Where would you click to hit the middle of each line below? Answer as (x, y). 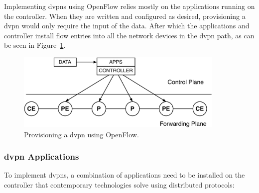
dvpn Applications (42, 156)
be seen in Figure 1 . (35, 45)
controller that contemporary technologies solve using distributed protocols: (119, 184)
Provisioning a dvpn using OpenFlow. (81, 134)
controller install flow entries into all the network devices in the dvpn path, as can (129, 35)
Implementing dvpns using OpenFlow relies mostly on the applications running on (129, 6)
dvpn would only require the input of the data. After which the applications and (127, 26)
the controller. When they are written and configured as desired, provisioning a (125, 16)
